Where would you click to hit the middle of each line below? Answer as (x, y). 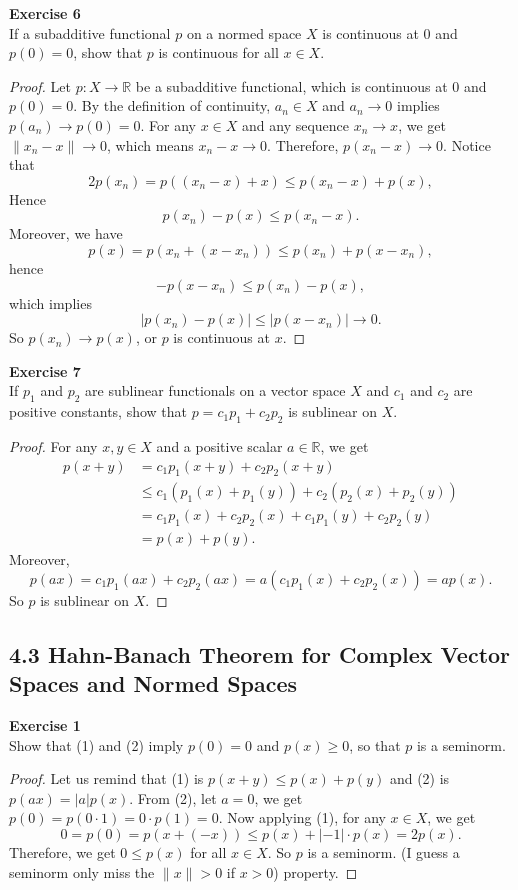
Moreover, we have (66, 233)
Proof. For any (53, 445)
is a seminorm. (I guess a (383, 851)
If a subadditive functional (90, 32)
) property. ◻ (315, 871)
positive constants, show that (98, 411)
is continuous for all (218, 52)
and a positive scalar (219, 445)
